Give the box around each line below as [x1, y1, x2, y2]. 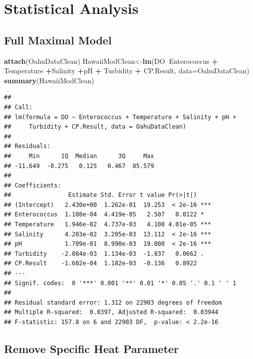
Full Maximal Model [4, 32, 112, 47]
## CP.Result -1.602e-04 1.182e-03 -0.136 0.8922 [4, 260, 197, 267]
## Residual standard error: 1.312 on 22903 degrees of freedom [4, 299, 222, 306]
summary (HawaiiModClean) [4, 75, 94, 85]
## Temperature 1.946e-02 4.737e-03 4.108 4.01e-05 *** [4, 221, 212, 228]
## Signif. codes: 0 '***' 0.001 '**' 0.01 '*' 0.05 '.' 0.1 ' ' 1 [4, 279, 237, 287]
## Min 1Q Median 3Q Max [4, 152, 154, 160]
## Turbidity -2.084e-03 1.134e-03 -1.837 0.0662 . [4, 250, 204, 257]
